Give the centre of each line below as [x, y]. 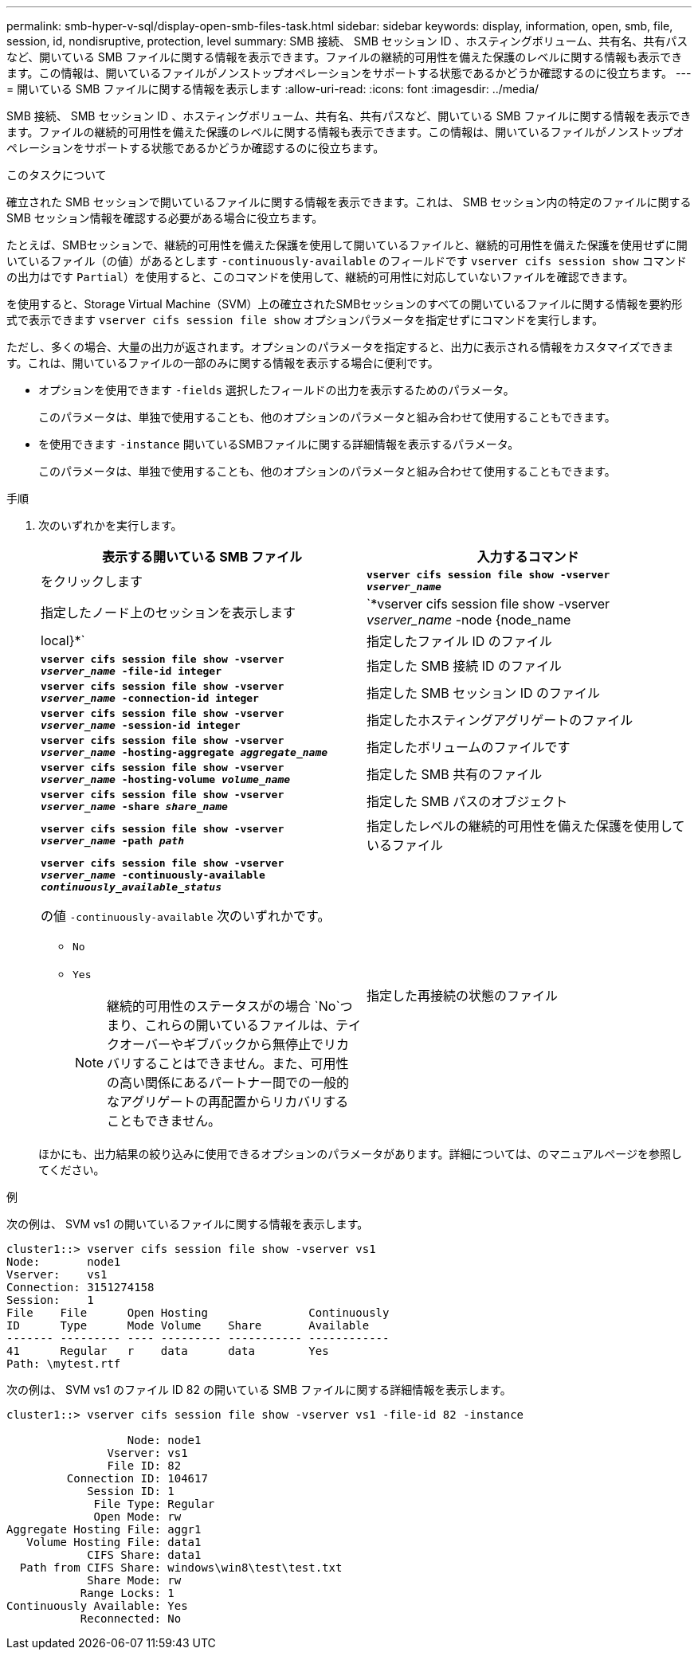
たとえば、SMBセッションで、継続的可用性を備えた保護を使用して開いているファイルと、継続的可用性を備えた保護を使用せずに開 [347, 245]
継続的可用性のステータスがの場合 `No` [224, 1006]
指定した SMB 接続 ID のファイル [465, 666]
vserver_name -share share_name [134, 806]
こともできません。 [164, 1121]
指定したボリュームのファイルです [469, 747]
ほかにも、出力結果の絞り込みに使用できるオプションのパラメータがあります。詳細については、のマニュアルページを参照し [361, 1154]
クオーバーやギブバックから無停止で [215, 1044]
